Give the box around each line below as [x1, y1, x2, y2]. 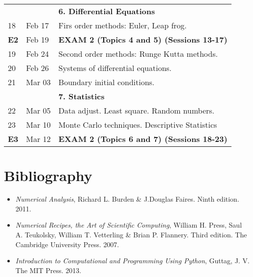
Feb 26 [26, 62, 49, 73]
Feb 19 [26, 34, 49, 45]
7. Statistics [58, 91, 105, 102]
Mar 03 [26, 76, 51, 88]
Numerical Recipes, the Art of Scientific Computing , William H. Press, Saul [15, 220, 242, 230]
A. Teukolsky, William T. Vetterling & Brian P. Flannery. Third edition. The [15, 229, 247, 239]
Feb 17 [26, 20, 49, 31]
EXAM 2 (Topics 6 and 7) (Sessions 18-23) [58, 133, 228, 144]
